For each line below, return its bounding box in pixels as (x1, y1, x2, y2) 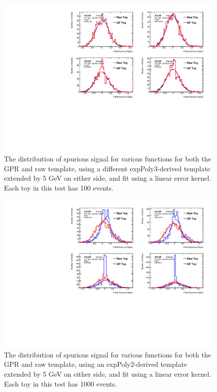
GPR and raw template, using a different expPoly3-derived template (4, 163, 211, 173)
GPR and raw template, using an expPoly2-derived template (4, 359, 187, 369)
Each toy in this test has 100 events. (4, 183, 114, 193)
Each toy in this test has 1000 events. (4, 378, 117, 389)
